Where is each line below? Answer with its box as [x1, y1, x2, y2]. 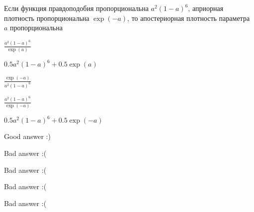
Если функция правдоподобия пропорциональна [4, 3, 149, 13]
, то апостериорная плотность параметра [127, 12, 250, 23]
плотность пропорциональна [4, 12, 89, 23]
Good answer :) [4, 131, 51, 141]
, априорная [188, 3, 224, 13]
